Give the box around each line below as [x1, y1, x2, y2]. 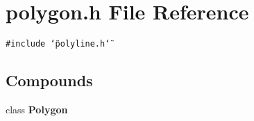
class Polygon [6, 102, 68, 116]
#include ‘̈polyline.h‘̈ [6, 39, 110, 49]
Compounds [6, 70, 93, 91]
